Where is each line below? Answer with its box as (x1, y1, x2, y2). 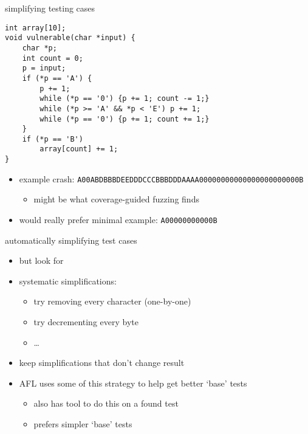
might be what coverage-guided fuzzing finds (33, 193, 199, 205)
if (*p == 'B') (22, 134, 83, 143)
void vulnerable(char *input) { (5, 33, 135, 43)
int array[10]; (5, 23, 66, 32)
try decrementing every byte (33, 315, 139, 328)
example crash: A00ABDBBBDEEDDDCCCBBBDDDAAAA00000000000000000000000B (19, 172, 304, 185)
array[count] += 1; (39, 145, 118, 154)
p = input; (22, 64, 66, 73)
